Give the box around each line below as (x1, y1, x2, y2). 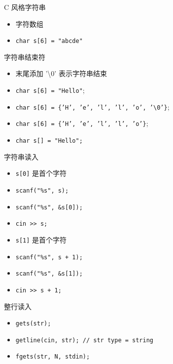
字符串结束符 (4, 51, 45, 62)
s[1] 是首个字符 (15, 234, 67, 244)
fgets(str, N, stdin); (15, 353, 90, 361)
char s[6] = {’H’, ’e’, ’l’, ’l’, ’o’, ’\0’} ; (15, 101, 170, 112)
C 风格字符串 (4, 2, 46, 12)
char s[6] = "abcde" (15, 38, 83, 45)
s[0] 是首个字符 (15, 168, 67, 178)
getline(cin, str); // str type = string (15, 336, 153, 344)
